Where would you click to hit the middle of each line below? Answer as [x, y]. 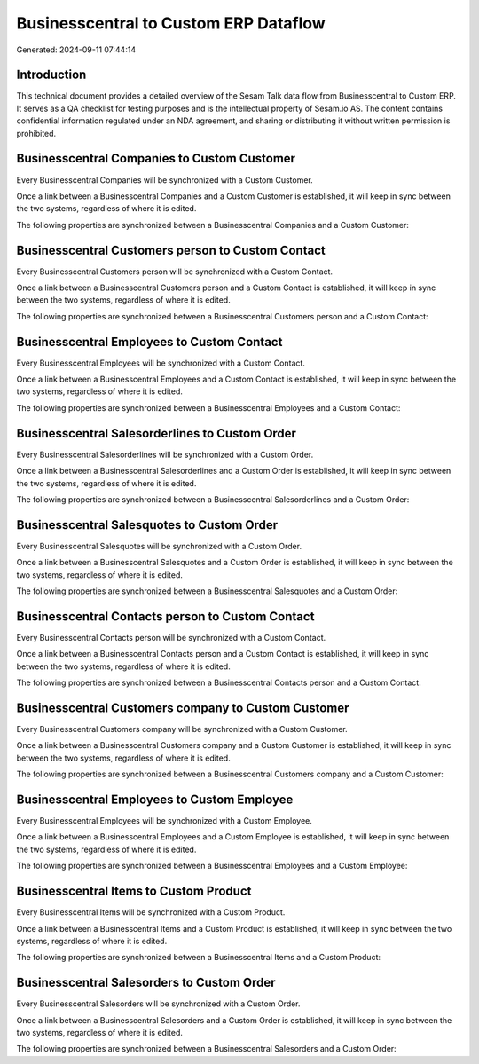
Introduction [51, 75]
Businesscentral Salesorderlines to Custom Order [157, 433]
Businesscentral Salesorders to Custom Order [146, 983]
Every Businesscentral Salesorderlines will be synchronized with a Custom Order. [165, 454]
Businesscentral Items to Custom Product [134, 891]
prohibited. [36, 133]
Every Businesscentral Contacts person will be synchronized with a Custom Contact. [171, 637]
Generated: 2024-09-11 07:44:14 [76, 50]
